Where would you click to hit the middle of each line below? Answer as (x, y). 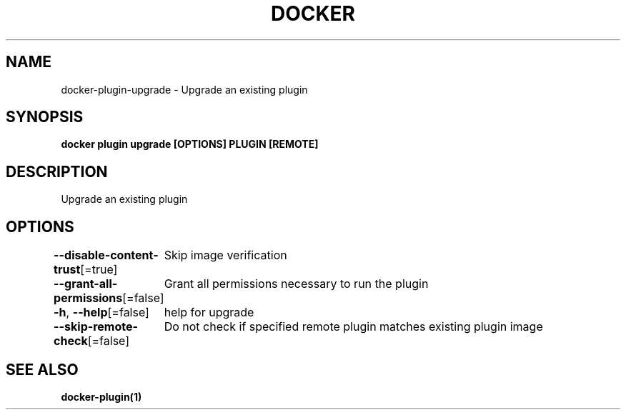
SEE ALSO (42, 369)
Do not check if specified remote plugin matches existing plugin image (353, 327)
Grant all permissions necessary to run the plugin (296, 284)
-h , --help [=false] (101, 312)
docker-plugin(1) (101, 396)
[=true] (99, 270)
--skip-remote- (96, 327)
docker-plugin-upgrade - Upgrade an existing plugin (184, 89)
